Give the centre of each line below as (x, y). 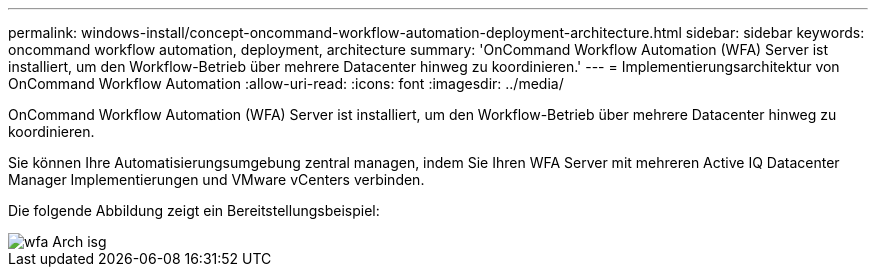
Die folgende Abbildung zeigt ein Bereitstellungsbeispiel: (194, 210)
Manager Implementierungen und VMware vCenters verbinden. (216, 179)
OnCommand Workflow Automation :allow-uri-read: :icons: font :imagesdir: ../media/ (286, 83)
